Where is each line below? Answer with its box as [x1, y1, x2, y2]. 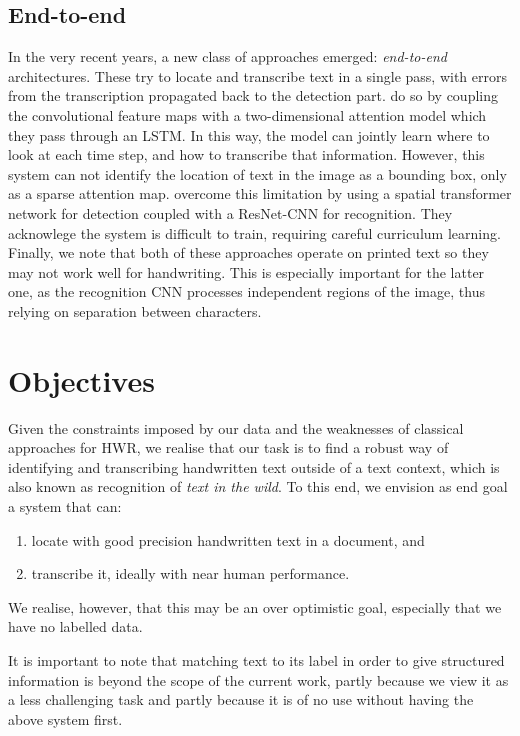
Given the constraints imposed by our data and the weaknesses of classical [8, 417, 464, 438]
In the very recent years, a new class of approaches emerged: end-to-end [8, 46, 447, 67]
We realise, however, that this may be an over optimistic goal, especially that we [8, 596, 502, 617]
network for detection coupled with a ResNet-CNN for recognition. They [8, 202, 453, 223]
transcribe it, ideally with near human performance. [31, 563, 350, 584]
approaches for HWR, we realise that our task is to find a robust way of [8, 437, 449, 458]
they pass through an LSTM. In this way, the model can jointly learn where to [8, 124, 490, 145]
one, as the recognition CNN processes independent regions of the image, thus [8, 281, 485, 302]
